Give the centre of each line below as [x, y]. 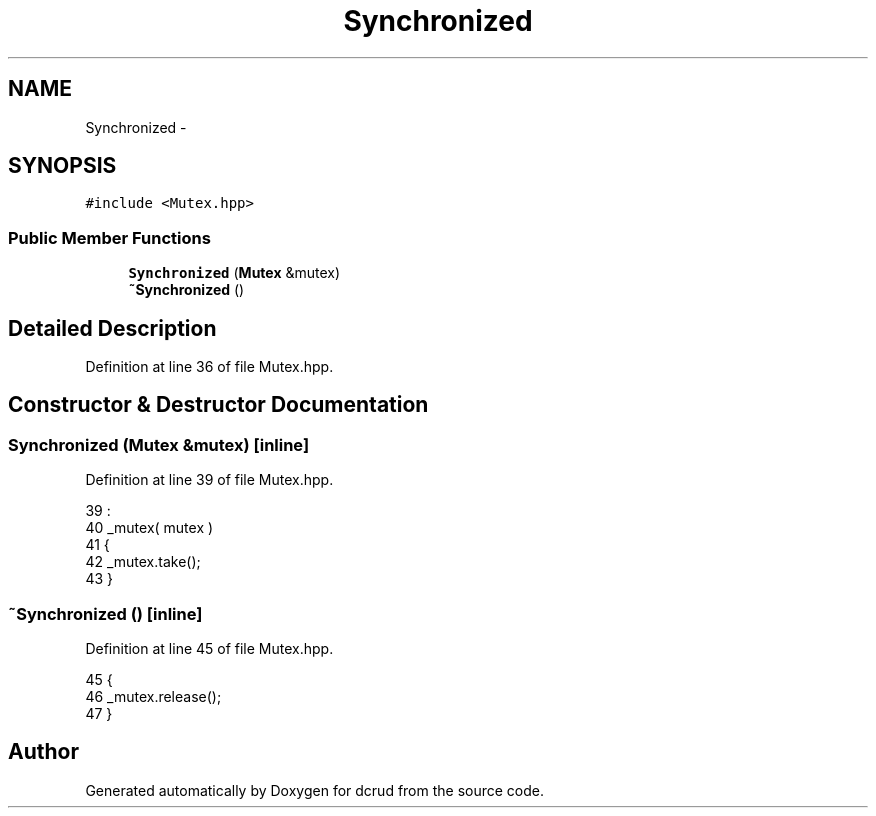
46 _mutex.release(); [153, 696]
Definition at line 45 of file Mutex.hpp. [209, 648]
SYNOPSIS [62, 166]
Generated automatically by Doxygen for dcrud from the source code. [315, 790]
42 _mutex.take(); [143, 562]
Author [43, 752]
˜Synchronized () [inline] [105, 613]
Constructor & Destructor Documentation [218, 405]
